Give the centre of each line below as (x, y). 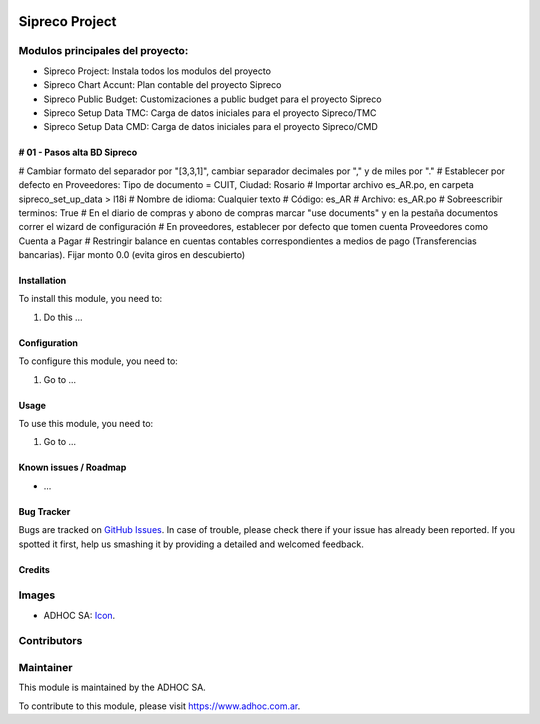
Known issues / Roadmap (72, 467)
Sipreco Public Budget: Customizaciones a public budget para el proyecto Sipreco (212, 99)
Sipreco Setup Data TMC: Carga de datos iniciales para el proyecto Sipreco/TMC (210, 112)
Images (37, 595)
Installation (42, 281)
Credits (34, 569)
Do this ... (63, 317)
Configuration (48, 342)
